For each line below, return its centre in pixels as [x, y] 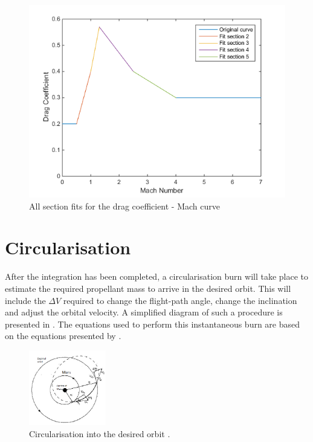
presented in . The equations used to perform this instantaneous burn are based [153, 324]
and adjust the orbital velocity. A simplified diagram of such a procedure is [144, 312]
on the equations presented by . [63, 336]
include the [25, 300]
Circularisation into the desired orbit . [100, 433]
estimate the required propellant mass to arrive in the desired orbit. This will [148, 288]
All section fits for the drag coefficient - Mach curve [125, 206]
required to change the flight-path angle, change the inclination [180, 300]
